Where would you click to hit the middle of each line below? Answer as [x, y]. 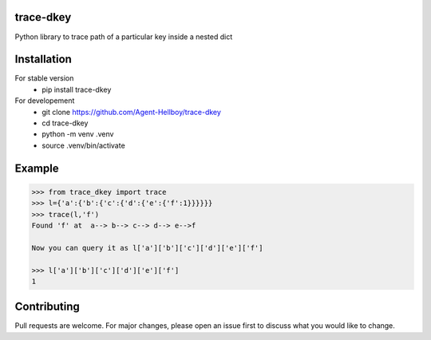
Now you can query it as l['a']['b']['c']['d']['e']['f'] [147, 248]
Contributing [47, 307]
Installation [43, 59]
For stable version [44, 78]
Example [37, 168]
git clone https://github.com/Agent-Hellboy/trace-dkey [131, 112]
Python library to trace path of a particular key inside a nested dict [124, 37]
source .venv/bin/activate [83, 145]
